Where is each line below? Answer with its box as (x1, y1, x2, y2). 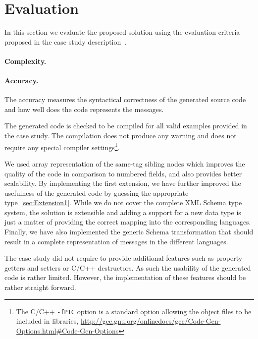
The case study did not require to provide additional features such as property (4, 253, 243, 263)
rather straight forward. (4, 282, 76, 292)
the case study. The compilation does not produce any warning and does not (4, 130, 237, 141)
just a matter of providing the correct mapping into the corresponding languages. (4, 217, 251, 227)
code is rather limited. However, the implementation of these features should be (4, 272, 246, 282)
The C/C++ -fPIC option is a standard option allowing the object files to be (16, 306, 252, 316)
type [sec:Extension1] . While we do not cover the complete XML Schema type (4, 197, 242, 208)
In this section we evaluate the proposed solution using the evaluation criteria (4, 27, 240, 37)
